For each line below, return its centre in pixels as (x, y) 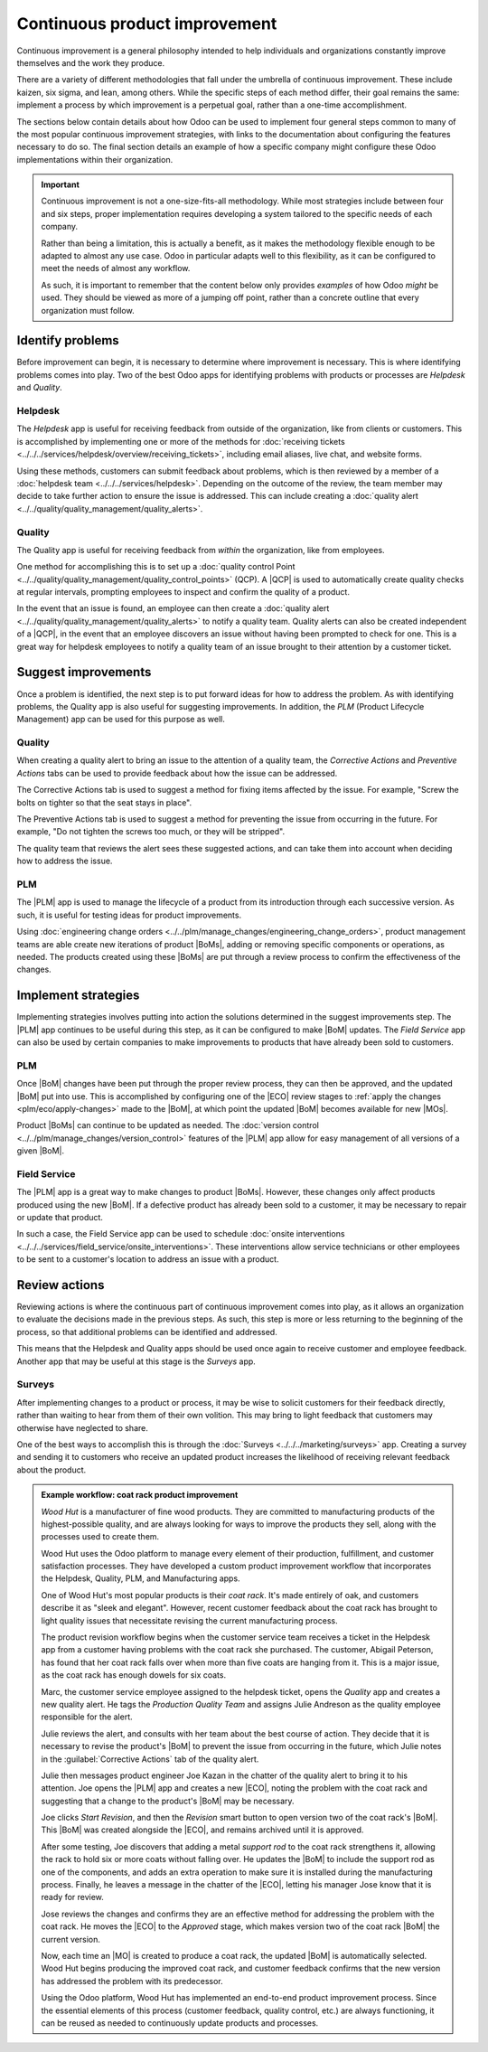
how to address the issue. (65, 861)
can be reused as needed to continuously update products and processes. (180, 2023)
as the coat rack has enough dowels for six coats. (133, 1675)
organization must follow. (88, 310)
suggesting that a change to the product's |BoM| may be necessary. (168, 1801)
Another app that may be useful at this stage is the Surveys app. (136, 1361)
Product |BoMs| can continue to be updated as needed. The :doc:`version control (168, 1125)
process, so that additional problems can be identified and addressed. (147, 1332)
